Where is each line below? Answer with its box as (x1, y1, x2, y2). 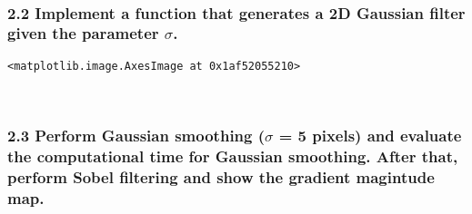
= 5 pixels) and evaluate (278, 123, 462, 146)
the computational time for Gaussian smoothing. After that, (7, 144, 458, 167)
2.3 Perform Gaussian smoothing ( (7, 123, 266, 146)
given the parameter (7, 22, 159, 44)
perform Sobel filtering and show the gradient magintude (7, 165, 435, 188)
